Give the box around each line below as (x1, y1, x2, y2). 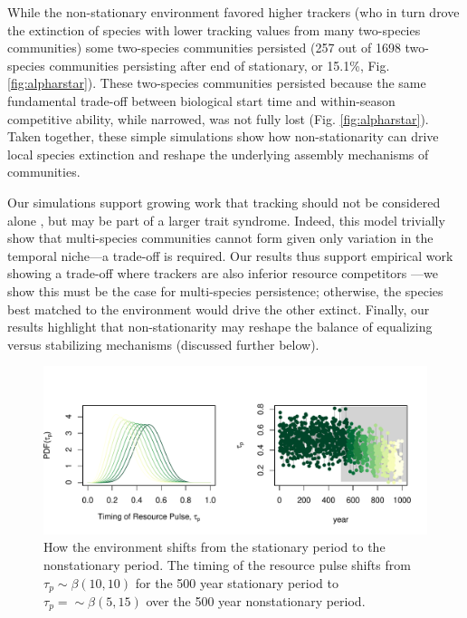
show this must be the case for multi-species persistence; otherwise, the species (7, 281, 443, 300)
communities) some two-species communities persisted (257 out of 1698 (7, 38, 401, 57)
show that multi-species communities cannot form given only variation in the (7, 228, 434, 247)
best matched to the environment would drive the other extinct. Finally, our (7, 299, 430, 318)
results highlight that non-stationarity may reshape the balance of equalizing (7, 317, 433, 336)
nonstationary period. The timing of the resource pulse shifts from (43, 555, 411, 574)
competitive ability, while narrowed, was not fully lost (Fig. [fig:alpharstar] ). (7, 109, 429, 128)
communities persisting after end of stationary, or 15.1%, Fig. (49, 55, 390, 74)
